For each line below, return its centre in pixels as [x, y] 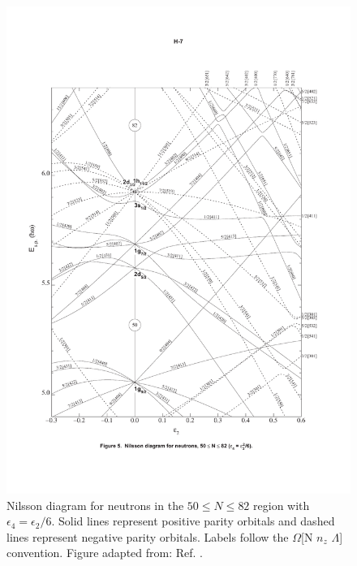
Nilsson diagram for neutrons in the [95, 505]
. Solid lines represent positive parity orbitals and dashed [193, 521]
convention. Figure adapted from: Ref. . [105, 553]
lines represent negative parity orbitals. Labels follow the [148, 536]
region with [282, 505]
